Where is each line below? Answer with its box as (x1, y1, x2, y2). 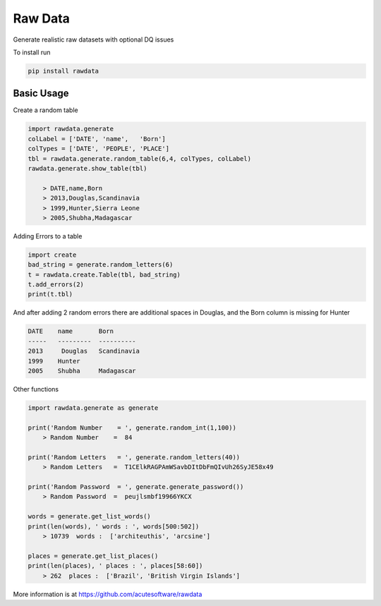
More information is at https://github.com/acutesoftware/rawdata (13, 590, 202, 598)
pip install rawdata (28, 67, 99, 75)
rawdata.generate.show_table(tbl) (28, 164, 147, 172)
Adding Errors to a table (13, 231, 83, 240)
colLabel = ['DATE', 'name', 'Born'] (28, 135, 166, 143)
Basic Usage (13, 87, 69, 99)
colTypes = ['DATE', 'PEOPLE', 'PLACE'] (28, 145, 169, 153)
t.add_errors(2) (28, 281, 85, 289)
